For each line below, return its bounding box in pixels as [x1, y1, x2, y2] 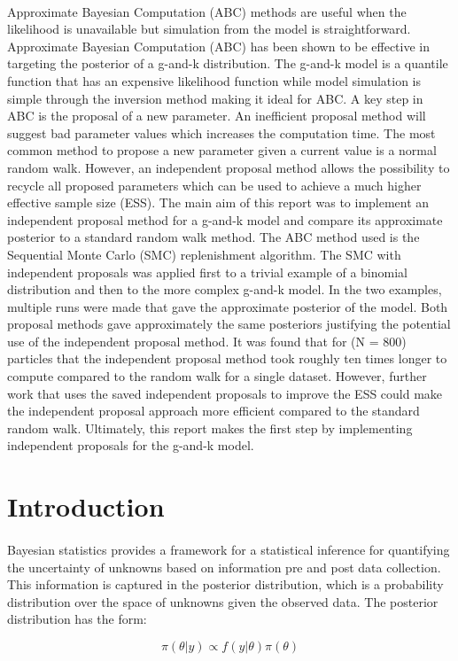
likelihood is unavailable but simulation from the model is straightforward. [7, 19, 411, 38]
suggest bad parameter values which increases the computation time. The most [7, 123, 436, 142]
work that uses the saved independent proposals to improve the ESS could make [7, 384, 443, 402]
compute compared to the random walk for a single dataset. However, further [7, 367, 427, 385]
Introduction [7, 488, 165, 525]
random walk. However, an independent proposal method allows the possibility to [7, 158, 450, 176]
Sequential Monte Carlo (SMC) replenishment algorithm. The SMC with [7, 245, 401, 263]
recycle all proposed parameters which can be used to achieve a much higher [7, 175, 422, 194]
